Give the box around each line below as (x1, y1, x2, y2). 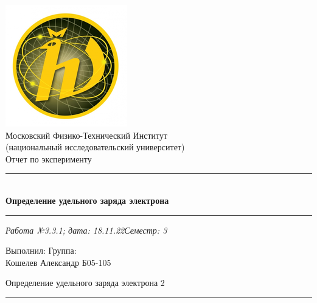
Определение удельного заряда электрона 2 (5, 276, 165, 289)
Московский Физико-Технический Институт (5, 128, 168, 141)
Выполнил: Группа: (5, 244, 77, 257)
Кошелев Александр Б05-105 (5, 256, 111, 268)
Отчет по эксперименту (5, 152, 92, 165)
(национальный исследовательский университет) (5, 141, 185, 153)
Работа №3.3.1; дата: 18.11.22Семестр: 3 (5, 223, 167, 236)
